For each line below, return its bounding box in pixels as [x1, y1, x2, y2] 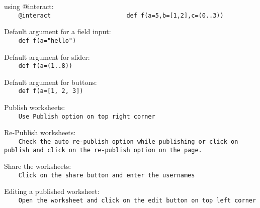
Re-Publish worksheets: [4, 127, 76, 138]
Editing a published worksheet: [4, 186, 100, 196]
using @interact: [4, 1, 54, 11]
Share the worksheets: [4, 161, 71, 171]
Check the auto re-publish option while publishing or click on [18, 138, 238, 145]
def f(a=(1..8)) [18, 62, 73, 70]
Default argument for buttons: [4, 76, 97, 87]
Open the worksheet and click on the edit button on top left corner [18, 197, 256, 204]
